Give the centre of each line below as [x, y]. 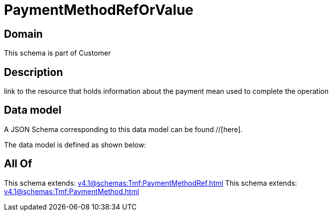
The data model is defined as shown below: [75, 144]
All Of [18, 164]
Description [33, 72]
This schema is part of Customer [58, 53]
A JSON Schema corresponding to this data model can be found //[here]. [123, 129]
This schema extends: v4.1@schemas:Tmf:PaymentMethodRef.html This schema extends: [151, 183]
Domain [24, 34]
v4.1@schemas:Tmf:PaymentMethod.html [72, 191]
